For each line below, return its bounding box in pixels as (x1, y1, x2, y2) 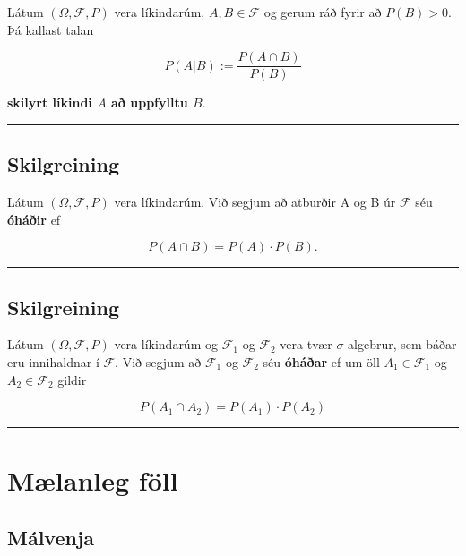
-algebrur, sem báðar (343, 335, 457, 354)
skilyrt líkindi (7, 93, 92, 112)
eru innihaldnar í (7, 353, 99, 372)
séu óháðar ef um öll (263, 353, 380, 372)
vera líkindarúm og (114, 335, 218, 354)
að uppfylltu (111, 93, 188, 112)
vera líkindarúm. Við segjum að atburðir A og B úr (114, 192, 396, 211)
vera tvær (280, 335, 332, 354)
